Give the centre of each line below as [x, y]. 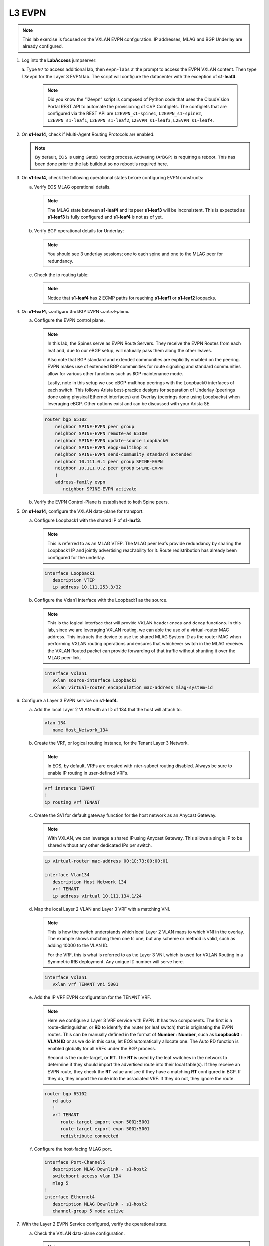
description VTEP [73, 580]
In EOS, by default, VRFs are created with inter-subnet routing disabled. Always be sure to [140, 766]
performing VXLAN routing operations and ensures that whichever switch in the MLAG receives [145, 644]
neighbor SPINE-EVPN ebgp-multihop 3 [101, 447]
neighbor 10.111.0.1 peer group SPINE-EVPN [109, 461]
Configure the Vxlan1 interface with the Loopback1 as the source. [101, 600]
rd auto [62, 1101]
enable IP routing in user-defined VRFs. [88, 773]
